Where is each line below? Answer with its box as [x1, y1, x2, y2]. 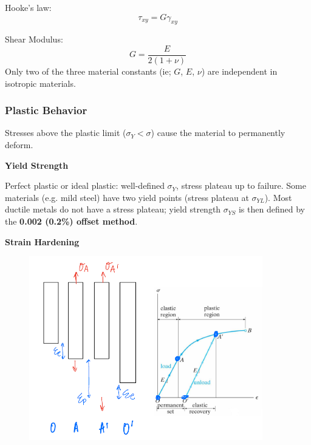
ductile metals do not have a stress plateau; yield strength [5, 203, 221, 216]
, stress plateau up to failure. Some [176, 179, 306, 192]
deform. [5, 138, 33, 151]
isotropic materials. [5, 76, 76, 89]
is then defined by [238, 203, 305, 216]
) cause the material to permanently [151, 126, 285, 139]
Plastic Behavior [5, 103, 87, 118]
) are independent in [201, 65, 278, 78]
